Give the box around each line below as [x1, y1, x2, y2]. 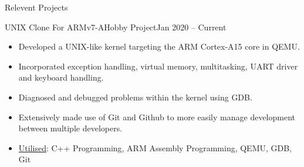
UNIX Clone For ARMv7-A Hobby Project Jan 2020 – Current [5, 20, 227, 33]
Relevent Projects [5, 1, 68, 13]
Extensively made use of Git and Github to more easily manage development [18, 110, 295, 123]
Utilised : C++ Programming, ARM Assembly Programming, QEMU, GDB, [18, 141, 292, 154]
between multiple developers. [18, 122, 123, 134]
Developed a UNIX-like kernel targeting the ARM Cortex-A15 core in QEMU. [18, 40, 300, 53]
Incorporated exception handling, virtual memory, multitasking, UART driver [18, 60, 298, 72]
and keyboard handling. [18, 71, 104, 83]
